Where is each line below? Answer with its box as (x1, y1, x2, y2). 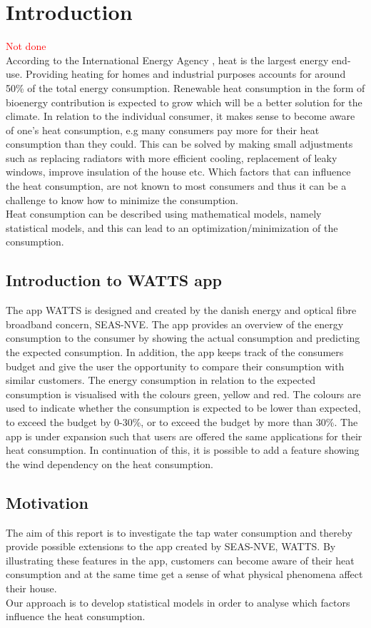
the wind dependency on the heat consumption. (6, 456, 213, 471)
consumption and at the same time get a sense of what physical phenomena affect (6, 567, 363, 582)
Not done (6, 39, 46, 54)
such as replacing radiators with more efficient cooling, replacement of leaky (6, 150, 337, 165)
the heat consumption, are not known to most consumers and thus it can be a (6, 178, 347, 193)
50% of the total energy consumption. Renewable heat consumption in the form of (6, 80, 365, 95)
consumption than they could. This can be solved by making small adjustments (6, 136, 353, 151)
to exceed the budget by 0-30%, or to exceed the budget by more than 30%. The (6, 414, 358, 429)
